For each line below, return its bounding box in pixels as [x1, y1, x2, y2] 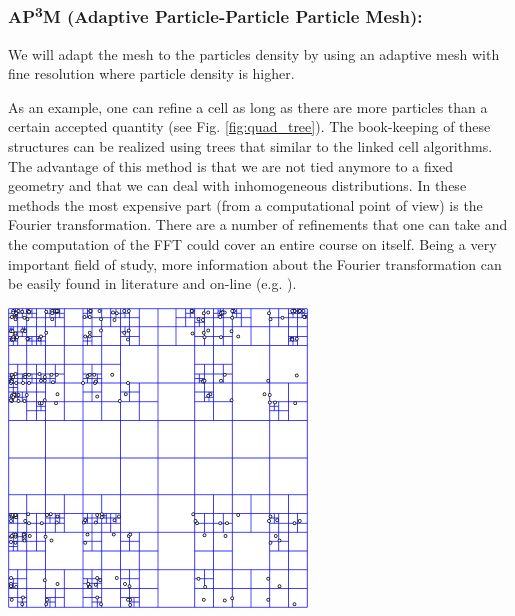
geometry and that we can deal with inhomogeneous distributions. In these [8, 175, 467, 196]
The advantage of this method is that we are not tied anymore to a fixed [8, 155, 454, 176]
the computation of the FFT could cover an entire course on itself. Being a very [8, 234, 497, 255]
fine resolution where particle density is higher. [8, 63, 295, 84]
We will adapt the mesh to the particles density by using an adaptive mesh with [8, 43, 500, 64]
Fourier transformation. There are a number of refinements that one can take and [8, 214, 508, 235]
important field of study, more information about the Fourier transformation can [8, 253, 502, 274]
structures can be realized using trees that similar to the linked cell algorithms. [8, 136, 493, 157]
